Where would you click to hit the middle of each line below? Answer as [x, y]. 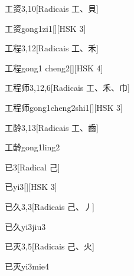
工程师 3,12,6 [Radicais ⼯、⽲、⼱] [67, 88]
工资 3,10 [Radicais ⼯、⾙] [52, 8]
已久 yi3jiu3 [25, 226]
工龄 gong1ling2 [32, 147]
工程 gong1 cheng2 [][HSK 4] [54, 68]
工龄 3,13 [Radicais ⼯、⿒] [52, 127]
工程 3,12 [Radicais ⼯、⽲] [52, 48]
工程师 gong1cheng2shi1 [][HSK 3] [64, 107]
